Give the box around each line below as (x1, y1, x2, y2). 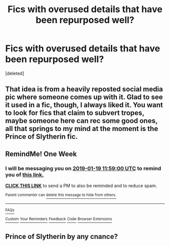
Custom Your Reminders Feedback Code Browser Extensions (5, 217, 112, 222)
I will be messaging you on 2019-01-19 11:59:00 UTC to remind (5, 165, 161, 172)
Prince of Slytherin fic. (5, 133, 78, 141)
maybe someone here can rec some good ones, (5, 116, 158, 125)
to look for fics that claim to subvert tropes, (5, 109, 145, 117)
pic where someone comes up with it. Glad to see (5, 93, 163, 102)
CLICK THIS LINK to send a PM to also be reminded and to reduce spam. (5, 183, 157, 189)
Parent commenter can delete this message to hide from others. (5, 192, 116, 198)
